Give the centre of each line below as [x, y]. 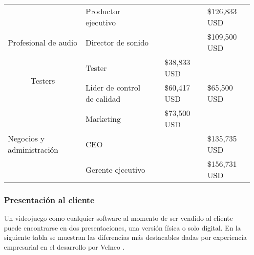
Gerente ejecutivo [116, 169]
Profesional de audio [43, 42]
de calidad [103, 99]
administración [33, 150]
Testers [43, 80]
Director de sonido [117, 42]
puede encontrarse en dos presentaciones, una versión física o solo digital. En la [123, 227]
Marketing [103, 118]
